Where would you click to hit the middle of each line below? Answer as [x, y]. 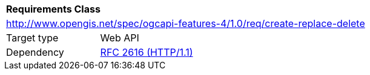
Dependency [35, 52]
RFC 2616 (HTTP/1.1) [147, 52]
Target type [32, 38]
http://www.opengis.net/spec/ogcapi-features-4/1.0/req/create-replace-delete [186, 23]
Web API [120, 38]
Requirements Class [53, 9]
